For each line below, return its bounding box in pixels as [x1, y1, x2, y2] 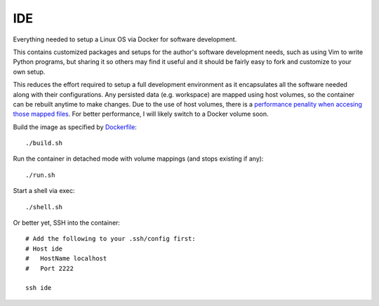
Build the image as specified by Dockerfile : [13, 123, 137, 131]
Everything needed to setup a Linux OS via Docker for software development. [13, 35, 237, 44]
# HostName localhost [25, 255, 107, 262]
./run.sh [25, 171, 55, 179]
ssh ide [25, 284, 52, 292]
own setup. [13, 67, 46, 76]
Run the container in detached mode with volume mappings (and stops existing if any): [13, 154, 264, 163]
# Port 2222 [25, 264, 74, 272]
